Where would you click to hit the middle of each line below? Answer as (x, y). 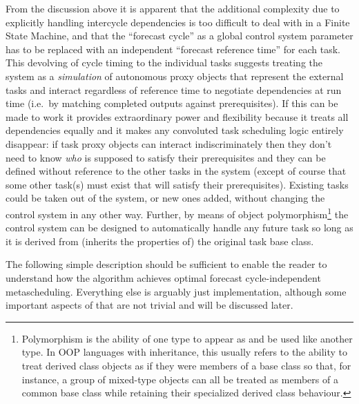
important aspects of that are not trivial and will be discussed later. (149, 305)
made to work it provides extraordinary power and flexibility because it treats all (177, 116)
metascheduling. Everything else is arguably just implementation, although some (176, 291)
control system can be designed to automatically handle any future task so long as (179, 228)
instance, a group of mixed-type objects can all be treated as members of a (180, 379)
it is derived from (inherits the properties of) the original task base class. (160, 241)
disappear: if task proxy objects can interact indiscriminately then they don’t (169, 143)
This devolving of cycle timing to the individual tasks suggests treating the (164, 62)
